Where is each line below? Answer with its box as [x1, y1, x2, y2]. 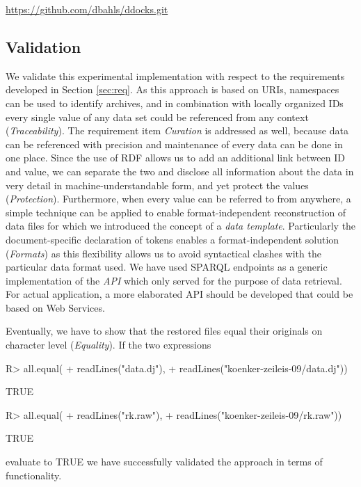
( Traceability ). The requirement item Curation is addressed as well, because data [6, 123, 348, 138]
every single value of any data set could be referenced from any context [6, 109, 309, 124]
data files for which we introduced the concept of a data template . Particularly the [6, 218, 356, 233]
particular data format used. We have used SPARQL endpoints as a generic [6, 260, 328, 274]
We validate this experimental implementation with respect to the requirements [6, 68, 345, 83]
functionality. [6, 468, 62, 482]
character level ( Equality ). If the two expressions [6, 337, 211, 352]
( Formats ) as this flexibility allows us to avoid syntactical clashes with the [6, 246, 321, 260]
